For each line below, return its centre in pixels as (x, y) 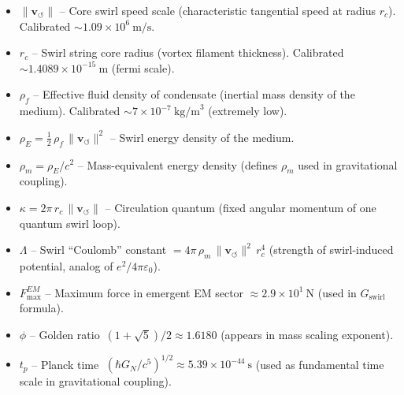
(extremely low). (248, 111)
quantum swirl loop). (70, 223)
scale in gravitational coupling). (95, 381)
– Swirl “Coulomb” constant (99, 250)
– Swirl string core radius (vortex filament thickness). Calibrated (188, 52)
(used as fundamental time (320, 364)
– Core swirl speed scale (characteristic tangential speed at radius (217, 10)
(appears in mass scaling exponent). (307, 334)
